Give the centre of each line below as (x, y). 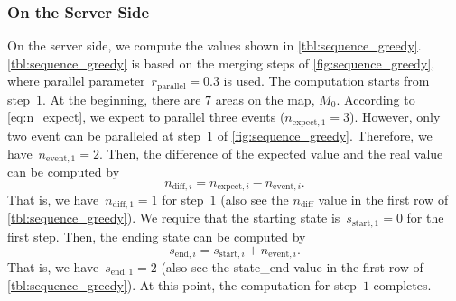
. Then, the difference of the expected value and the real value (271, 153)
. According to (376, 99)
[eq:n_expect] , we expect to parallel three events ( (146, 117)
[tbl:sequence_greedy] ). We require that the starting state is (174, 218)
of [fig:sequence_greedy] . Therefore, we (325, 135)
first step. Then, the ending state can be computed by (157, 236)
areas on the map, (265, 99)
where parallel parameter (76, 81)
